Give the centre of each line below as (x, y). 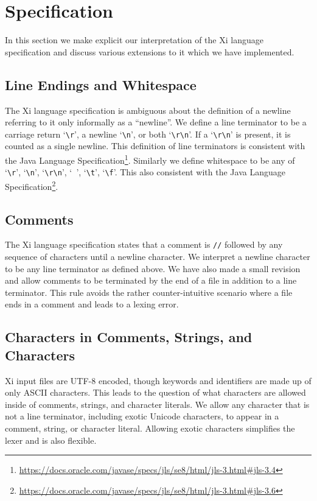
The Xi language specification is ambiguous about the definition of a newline (148, 110)
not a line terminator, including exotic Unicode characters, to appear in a (142, 416)
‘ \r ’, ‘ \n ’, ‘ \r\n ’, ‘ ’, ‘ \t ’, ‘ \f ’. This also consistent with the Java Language (145, 172)
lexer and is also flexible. (51, 440)
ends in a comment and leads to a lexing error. (92, 304)
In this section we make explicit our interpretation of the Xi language (134, 40)
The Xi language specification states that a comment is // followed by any (144, 244)
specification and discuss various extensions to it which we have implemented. (150, 51)
